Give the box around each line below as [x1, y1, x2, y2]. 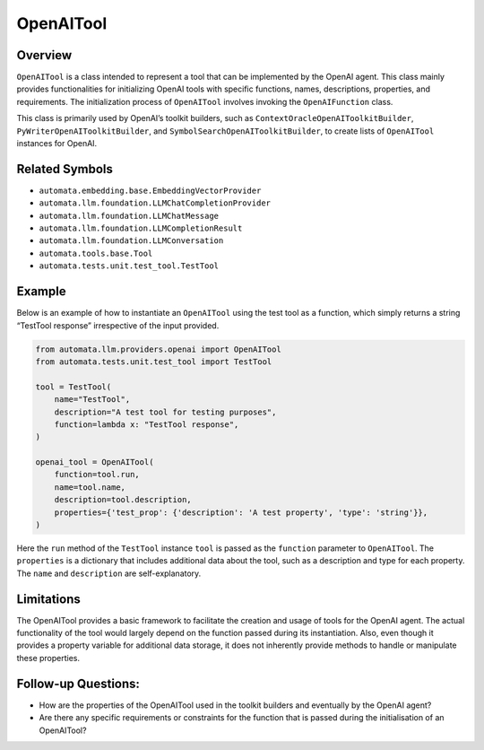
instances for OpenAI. [16, 138, 98, 149]
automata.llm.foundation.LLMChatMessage [39, 211, 220, 221]
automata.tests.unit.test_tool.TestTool [39, 261, 220, 271]
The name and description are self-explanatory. [16, 568, 202, 579]
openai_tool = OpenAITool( [35, 458, 154, 467]
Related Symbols [16, 161, 114, 177]
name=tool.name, [54, 482, 125, 493]
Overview [16, 48, 73, 63]
